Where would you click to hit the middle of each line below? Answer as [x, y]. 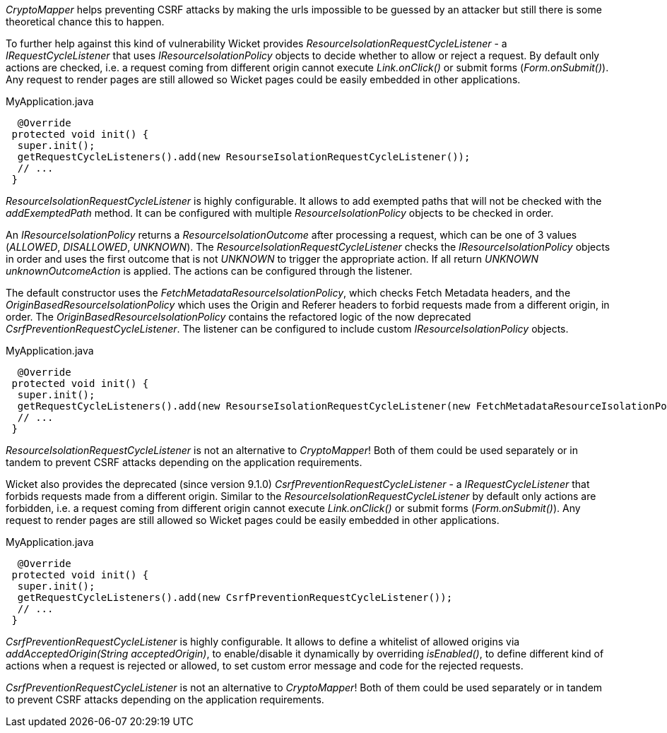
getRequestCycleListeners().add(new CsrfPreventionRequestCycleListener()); [235, 597]
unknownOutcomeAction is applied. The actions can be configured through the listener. [209, 271]
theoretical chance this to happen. [85, 22]
